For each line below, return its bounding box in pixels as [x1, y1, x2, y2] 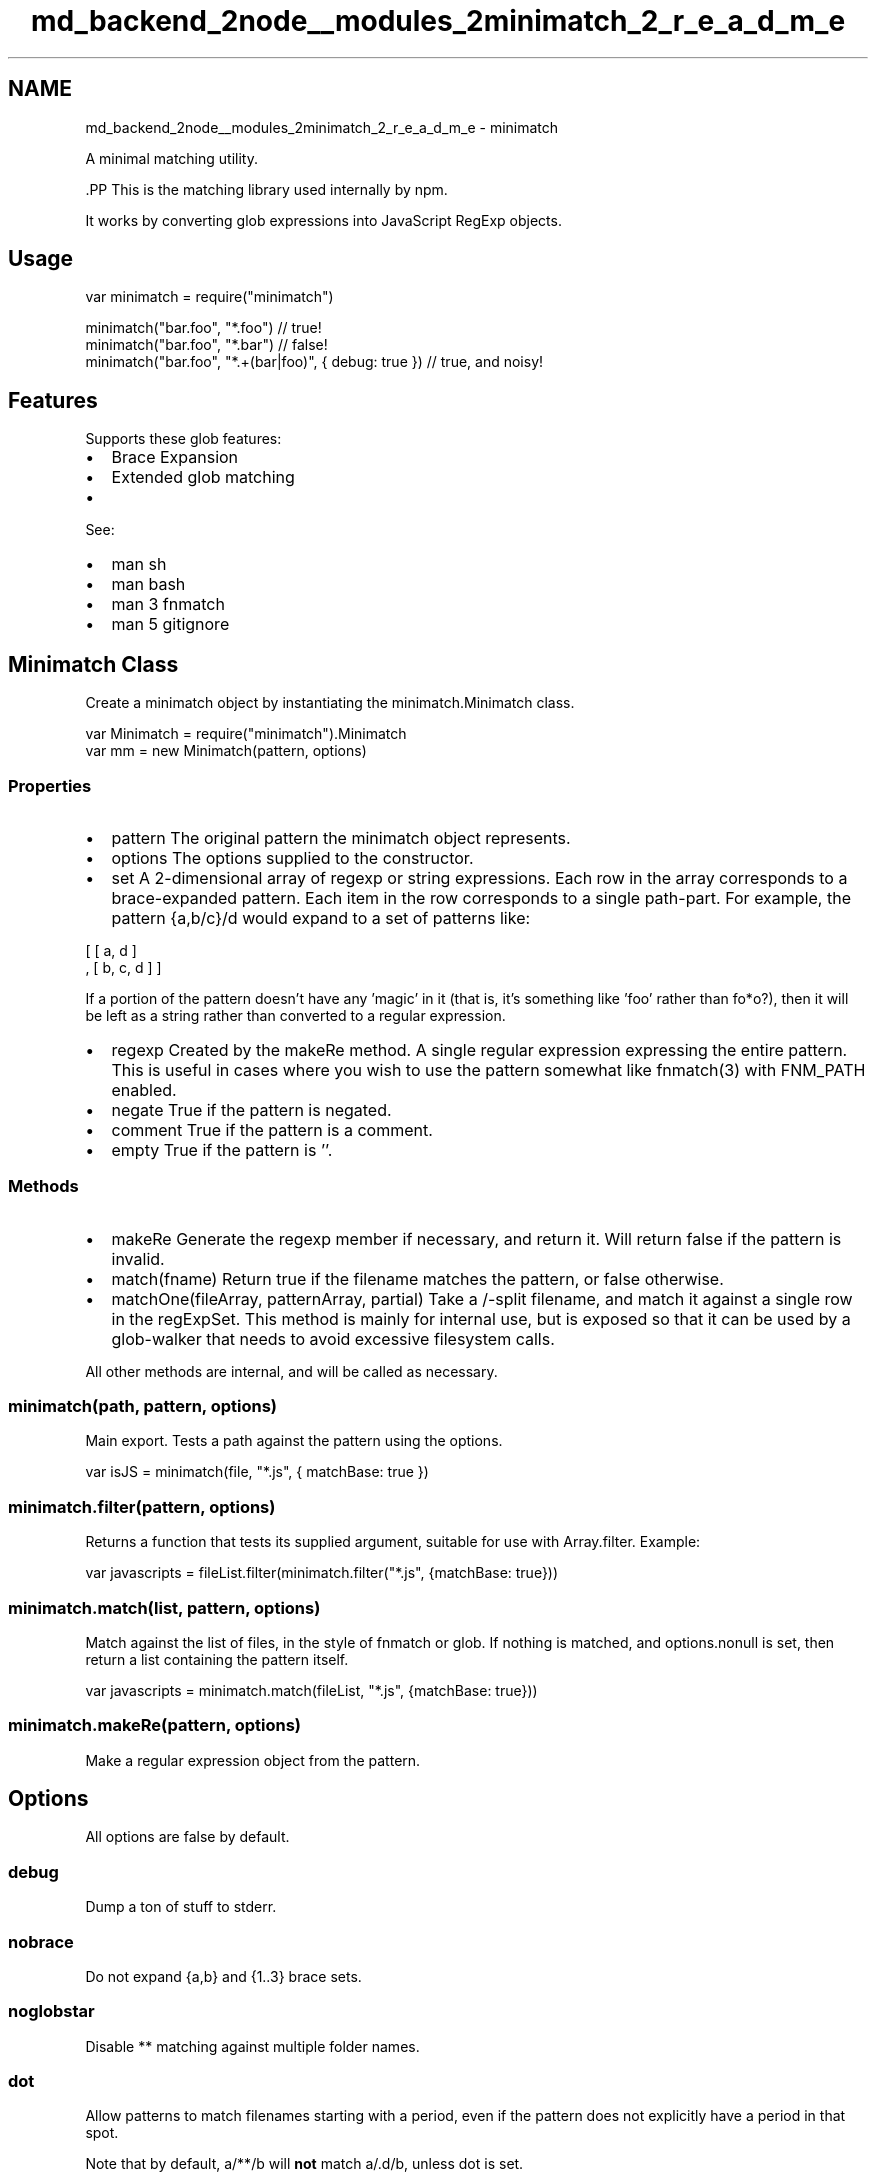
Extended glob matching [111, 467, 295, 488]
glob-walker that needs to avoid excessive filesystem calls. [111, 1328, 555, 1349]
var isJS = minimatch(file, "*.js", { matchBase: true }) [85, 1463, 429, 1481]
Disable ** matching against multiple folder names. [85, 2037, 420, 2055]
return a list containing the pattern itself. [85, 1650, 349, 1668]
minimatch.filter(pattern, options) [8, 1496, 276, 1517]
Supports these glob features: [85, 430, 282, 448]
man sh [111, 554, 167, 575]
